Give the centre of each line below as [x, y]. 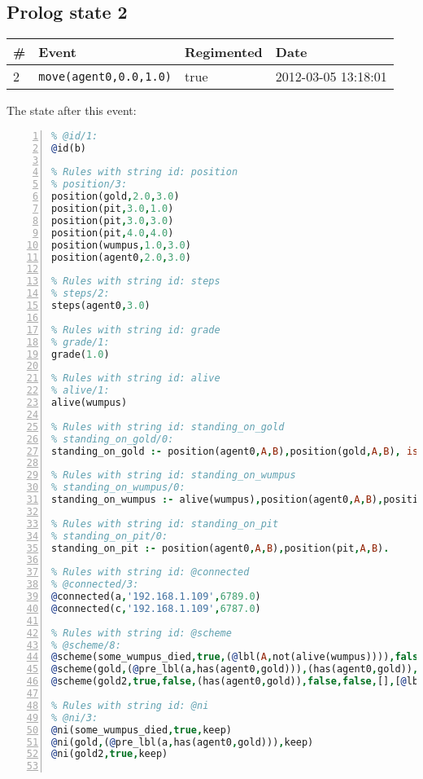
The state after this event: [72, 110]
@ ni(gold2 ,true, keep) [110, 754]
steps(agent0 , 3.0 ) [101, 306]
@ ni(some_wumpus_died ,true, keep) [142, 730]
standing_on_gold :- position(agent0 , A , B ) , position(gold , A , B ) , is [235, 451]
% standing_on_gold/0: [113, 439]
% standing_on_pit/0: [110, 536]
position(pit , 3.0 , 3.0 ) [113, 220]
